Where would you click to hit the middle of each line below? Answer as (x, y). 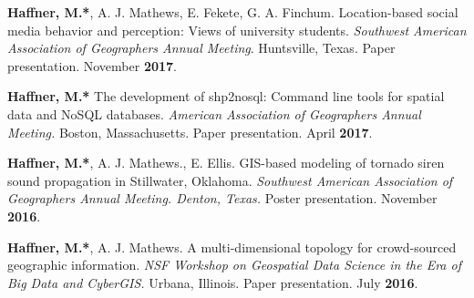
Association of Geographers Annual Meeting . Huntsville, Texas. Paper (201, 48)
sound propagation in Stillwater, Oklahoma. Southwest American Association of (230, 180)
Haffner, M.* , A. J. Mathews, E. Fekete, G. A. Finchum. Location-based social (233, 12)
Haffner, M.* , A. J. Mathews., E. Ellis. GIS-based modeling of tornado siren (226, 163)
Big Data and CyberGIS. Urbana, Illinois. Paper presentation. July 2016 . (213, 282)
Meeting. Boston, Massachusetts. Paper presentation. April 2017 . (190, 132)
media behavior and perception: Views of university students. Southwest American (237, 30)
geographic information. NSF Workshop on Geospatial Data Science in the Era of (234, 265)
